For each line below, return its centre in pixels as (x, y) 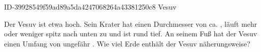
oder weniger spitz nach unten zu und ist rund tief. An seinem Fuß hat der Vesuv (131, 34)
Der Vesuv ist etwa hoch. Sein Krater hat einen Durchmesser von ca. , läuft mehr (131, 23)
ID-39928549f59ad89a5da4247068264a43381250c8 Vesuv (90, 7)
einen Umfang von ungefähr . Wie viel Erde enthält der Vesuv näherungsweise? (127, 43)
